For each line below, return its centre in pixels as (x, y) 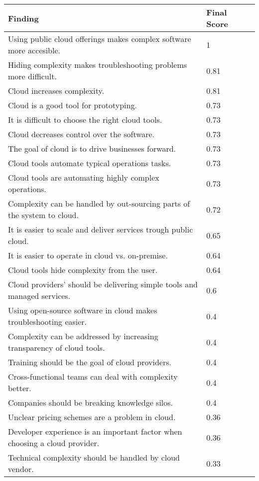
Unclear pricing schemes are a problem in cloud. (92, 417)
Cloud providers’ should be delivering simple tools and (103, 284)
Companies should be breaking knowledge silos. (91, 402)
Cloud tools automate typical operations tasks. (90, 163)
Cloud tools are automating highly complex (84, 177)
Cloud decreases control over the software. (81, 134)
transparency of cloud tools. (57, 348)
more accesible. (34, 50)
